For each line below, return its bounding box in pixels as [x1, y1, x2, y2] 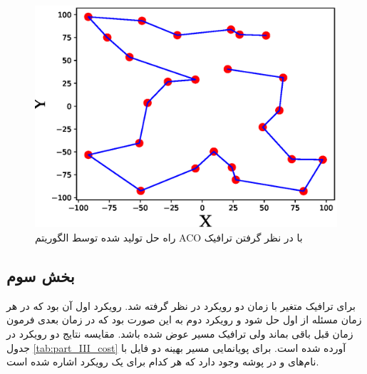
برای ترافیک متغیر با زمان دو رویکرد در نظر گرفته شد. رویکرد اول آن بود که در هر [6, 298, 356, 313]
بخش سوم [6, 264, 75, 286]
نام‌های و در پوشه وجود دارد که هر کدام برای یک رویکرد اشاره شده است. [6, 354, 319, 369]
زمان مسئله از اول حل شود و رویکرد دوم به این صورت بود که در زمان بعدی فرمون [6, 312, 362, 327]
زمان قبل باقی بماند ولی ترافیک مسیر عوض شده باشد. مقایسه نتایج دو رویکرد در [6, 326, 353, 341]
